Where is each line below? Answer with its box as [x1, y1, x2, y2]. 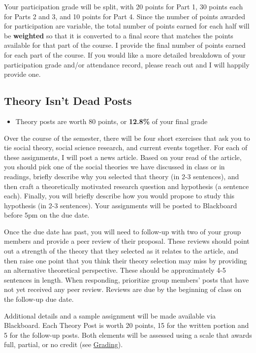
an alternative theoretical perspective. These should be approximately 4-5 [4, 265, 226, 275]
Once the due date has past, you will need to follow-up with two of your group [4, 226, 241, 236]
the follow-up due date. [4, 294, 74, 304]
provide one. [4, 69, 41, 79]
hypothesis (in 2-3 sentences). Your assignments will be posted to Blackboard [4, 200, 237, 210]
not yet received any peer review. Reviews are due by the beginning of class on [4, 284, 242, 294]
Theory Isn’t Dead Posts [4, 93, 132, 108]
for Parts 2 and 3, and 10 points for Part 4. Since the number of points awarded [4, 11, 246, 21]
